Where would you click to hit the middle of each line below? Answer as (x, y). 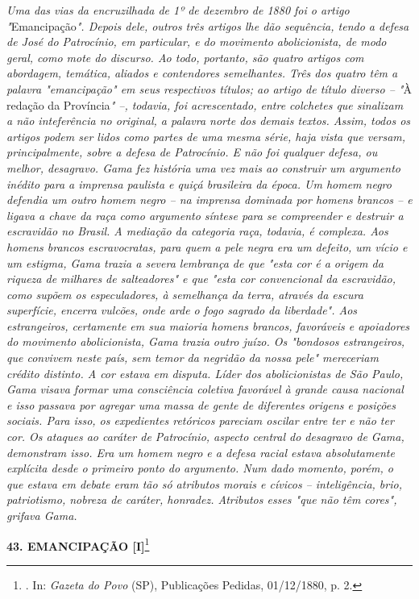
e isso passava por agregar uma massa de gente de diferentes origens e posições (201, 404)
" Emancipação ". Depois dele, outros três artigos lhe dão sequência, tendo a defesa (208, 25)
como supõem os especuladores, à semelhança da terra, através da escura (185, 294)
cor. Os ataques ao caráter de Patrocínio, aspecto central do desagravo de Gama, (205, 437)
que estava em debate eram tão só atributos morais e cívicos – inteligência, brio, (204, 483)
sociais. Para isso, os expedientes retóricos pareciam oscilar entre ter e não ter (200, 420)
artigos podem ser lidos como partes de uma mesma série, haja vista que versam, (206, 136)
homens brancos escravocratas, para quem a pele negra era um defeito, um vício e (207, 246)
